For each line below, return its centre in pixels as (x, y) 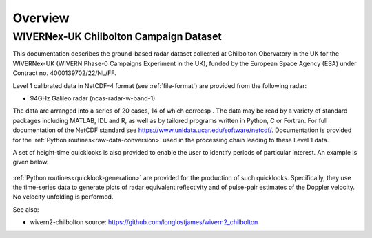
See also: (26, 209)
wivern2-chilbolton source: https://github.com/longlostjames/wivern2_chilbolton (144, 222)
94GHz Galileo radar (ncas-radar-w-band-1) (93, 98)
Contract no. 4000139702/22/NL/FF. (64, 73)
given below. (31, 162)
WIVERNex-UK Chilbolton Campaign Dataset (117, 36)
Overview (41, 18)
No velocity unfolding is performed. (63, 197)
